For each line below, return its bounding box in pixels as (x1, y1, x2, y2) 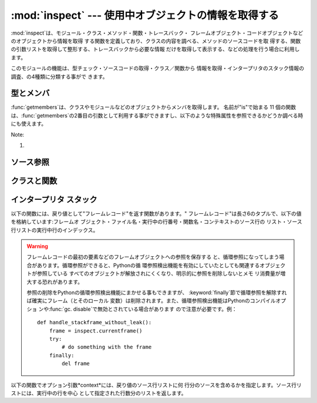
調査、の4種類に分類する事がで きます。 (11, 73, 108, 80)
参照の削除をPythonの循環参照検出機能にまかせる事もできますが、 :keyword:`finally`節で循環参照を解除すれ (26, 289, 287, 296)
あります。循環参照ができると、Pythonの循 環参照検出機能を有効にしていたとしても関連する (36, 261, 260, 268)
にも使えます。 (11, 120, 47, 127)
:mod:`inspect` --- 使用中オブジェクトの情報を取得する (11, 9, 279, 22)
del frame (62, 360, 90, 367)
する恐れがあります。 (31, 278, 83, 285)
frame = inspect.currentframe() (49, 327, 143, 334)
